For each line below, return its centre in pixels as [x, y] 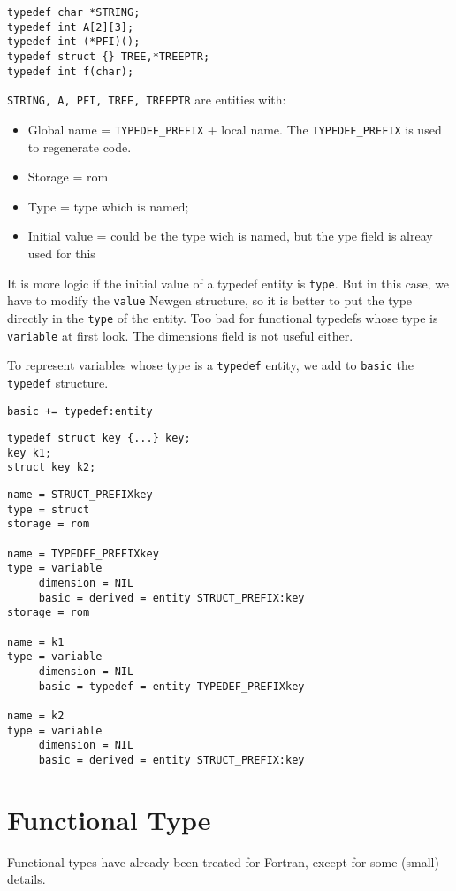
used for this [61, 253]
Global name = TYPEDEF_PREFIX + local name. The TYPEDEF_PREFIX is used [235, 129]
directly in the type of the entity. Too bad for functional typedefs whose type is [223, 317]
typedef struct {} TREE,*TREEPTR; [109, 56]
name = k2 [36, 715]
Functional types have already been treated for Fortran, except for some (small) [223, 861]
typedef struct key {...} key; [99, 438]
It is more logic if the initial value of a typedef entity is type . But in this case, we [228, 283]
